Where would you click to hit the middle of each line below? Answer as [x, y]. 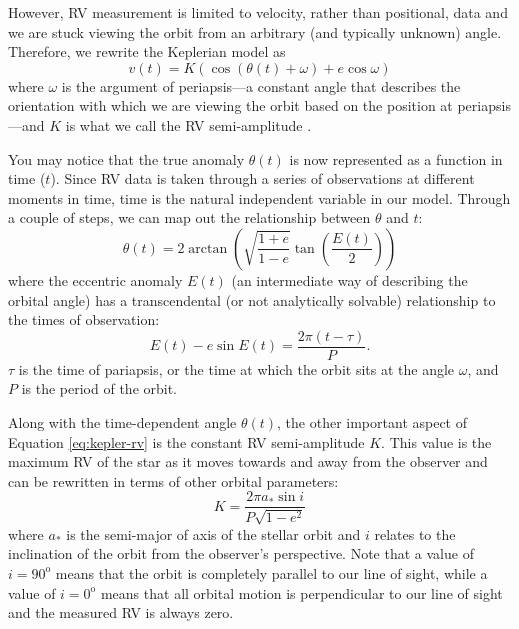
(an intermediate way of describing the [349, 279]
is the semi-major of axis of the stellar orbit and [213, 533]
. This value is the [436, 441]
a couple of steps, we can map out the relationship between [189, 217]
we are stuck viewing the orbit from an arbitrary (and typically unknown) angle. [255, 31]
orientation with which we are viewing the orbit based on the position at [230, 105]
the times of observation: [84, 319]
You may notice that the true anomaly [126, 158]
